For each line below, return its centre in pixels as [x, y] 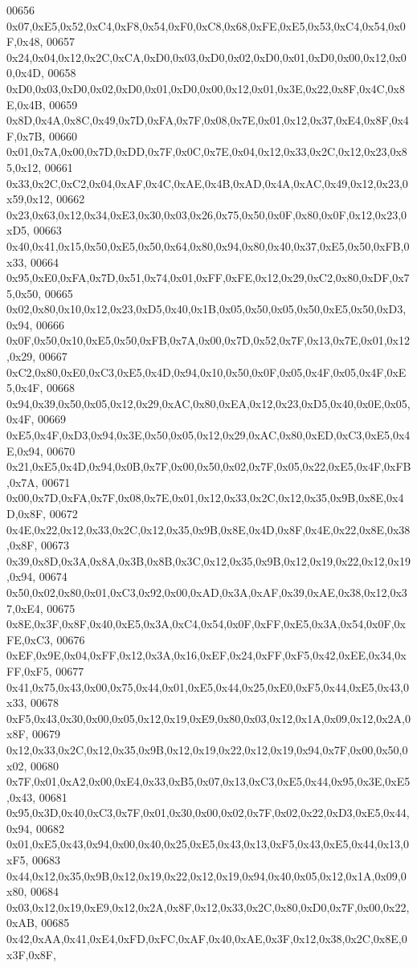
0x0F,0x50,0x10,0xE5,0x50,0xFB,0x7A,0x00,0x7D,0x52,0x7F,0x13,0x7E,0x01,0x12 [208, 340]
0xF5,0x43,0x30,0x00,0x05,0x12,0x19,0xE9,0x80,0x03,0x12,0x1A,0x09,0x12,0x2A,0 [208, 718]
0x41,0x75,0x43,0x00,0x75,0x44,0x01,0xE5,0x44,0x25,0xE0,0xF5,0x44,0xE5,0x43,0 [208, 686]
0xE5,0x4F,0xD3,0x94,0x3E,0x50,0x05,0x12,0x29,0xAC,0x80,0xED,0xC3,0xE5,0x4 [208, 435]
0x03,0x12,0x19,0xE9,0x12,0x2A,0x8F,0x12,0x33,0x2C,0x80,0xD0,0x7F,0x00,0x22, [208, 907]
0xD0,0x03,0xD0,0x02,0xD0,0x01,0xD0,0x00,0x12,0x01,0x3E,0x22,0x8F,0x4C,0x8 [206, 88]
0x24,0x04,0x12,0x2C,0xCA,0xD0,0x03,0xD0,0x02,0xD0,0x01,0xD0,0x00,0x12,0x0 [206, 57]
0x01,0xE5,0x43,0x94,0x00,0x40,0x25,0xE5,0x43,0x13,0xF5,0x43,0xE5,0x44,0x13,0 [208, 844]
